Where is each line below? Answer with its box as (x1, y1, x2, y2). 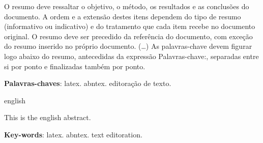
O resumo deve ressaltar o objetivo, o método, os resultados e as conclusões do (4, 1, 249, 11)
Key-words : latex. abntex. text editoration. (4, 129, 142, 139)
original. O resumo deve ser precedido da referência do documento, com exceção (4, 31, 253, 41)
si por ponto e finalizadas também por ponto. (4, 61, 145, 71)
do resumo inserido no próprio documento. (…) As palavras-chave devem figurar (4, 41, 252, 51)
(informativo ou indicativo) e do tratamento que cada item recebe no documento (4, 21, 255, 32)
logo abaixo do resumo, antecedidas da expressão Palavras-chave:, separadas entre (4, 50, 259, 61)
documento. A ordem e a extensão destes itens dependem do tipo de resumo (4, 11, 241, 21)
